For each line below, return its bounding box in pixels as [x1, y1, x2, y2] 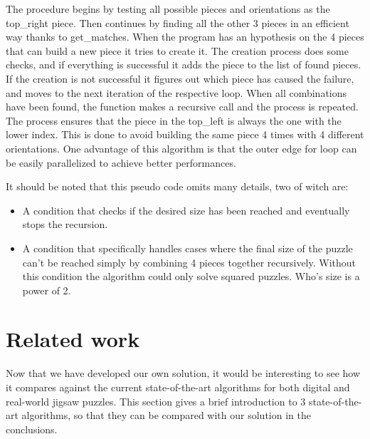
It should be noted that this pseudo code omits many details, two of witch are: [6, 179, 349, 194]
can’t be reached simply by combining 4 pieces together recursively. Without [22, 254, 356, 269]
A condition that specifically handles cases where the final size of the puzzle [22, 240, 353, 255]
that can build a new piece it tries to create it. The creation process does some [6, 43, 349, 58]
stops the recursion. [22, 217, 108, 232]
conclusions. [6, 421, 58, 436]
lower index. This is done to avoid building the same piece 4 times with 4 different [6, 127, 364, 142]
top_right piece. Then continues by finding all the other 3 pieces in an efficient [6, 15, 349, 30]
